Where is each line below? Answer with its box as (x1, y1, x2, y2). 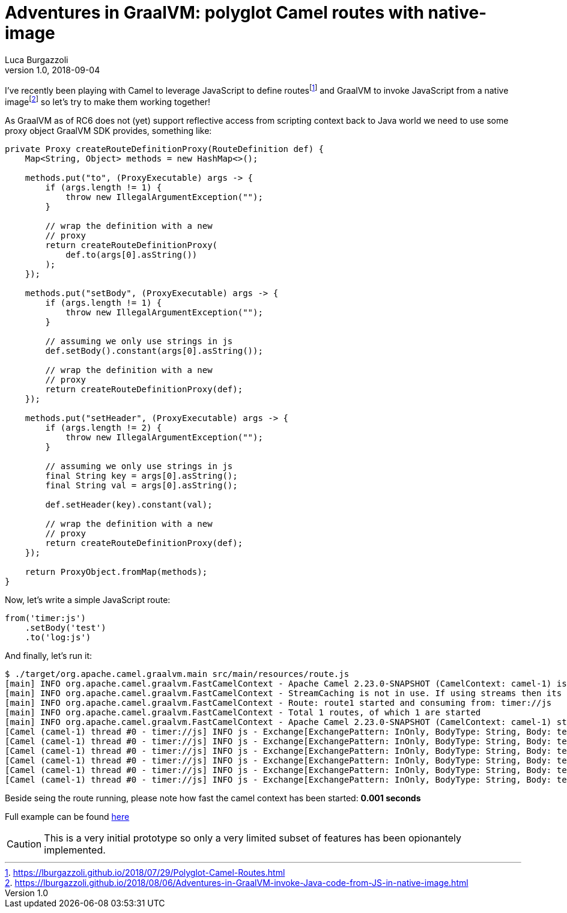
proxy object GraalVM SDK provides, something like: (5, 126, 212, 136)
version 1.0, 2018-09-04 (5, 64, 100, 75)
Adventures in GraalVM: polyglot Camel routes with (5, 2, 424, 23)
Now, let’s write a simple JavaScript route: (5, 595, 171, 605)
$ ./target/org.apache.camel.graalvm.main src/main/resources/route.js (5, 669, 350, 679)
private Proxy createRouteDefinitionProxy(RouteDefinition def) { (5, 144, 324, 154)
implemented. (44, 844, 106, 857)
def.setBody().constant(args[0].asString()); (45, 346, 263, 356)
